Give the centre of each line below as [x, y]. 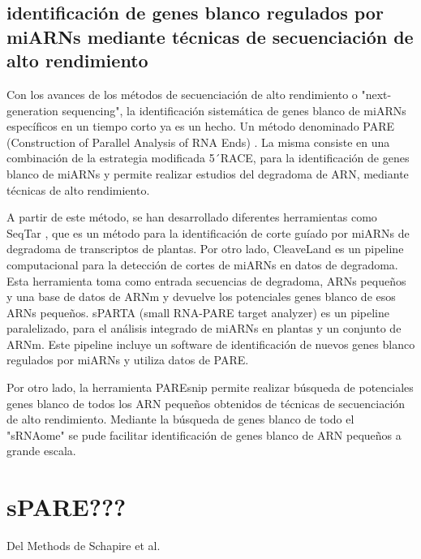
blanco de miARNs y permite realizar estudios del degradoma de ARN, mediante [208, 173]
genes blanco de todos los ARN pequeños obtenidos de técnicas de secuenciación [206, 403]
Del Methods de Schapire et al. [84, 546]
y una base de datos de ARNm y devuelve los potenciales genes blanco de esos [201, 297]
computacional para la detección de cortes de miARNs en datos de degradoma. [202, 264]
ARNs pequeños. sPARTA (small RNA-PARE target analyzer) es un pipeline [198, 312]
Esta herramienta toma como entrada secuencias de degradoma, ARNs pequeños [206, 280]
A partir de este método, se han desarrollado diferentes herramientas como [192, 217]
